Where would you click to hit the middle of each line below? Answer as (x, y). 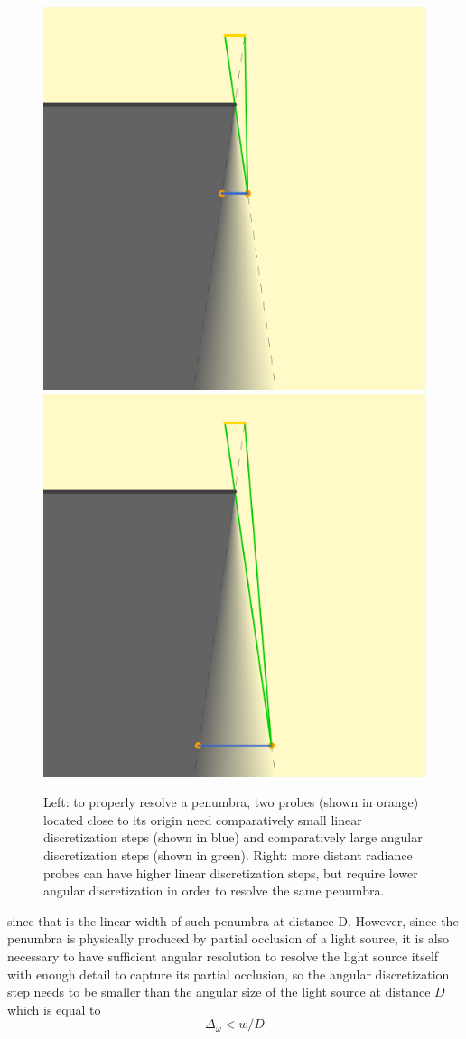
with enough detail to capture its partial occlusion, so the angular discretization (228, 974)
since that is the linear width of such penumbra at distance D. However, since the (233, 920)
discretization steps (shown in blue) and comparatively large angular (233, 837)
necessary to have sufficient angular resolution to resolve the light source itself (223, 956)
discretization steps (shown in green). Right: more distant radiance (228, 854)
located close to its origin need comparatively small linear (203, 819)
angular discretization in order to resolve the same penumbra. (214, 891)
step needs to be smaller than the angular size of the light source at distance (219, 992)
